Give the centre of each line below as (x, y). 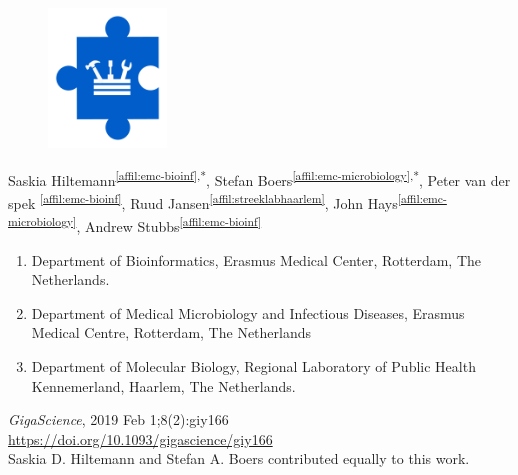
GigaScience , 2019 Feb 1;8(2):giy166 (118, 419)
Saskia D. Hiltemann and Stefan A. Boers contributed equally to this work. (239, 458)
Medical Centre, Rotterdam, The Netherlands (171, 332)
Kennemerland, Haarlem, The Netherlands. (163, 385)
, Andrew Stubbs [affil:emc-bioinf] (169, 224)
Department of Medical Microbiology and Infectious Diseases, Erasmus (248, 312)
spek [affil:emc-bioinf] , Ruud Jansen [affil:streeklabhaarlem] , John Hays (203, 201)
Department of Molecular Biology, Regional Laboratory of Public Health (253, 365)
